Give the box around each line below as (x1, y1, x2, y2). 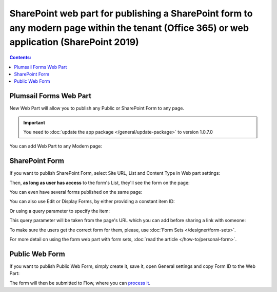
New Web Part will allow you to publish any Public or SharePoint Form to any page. (9, 105, 185, 112)
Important (23, 119, 46, 125)
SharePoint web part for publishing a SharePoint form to (9, 8, 253, 19)
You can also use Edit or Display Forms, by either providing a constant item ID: (9, 198, 175, 205)
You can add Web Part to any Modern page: (9, 143, 103, 149)
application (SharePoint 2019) (9, 36, 140, 48)
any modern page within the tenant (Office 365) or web (9, 22, 249, 33)
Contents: (9, 54, 32, 61)
